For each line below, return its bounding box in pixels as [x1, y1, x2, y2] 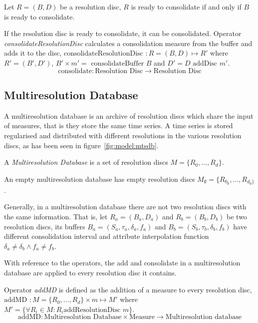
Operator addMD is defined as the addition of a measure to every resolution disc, [4, 284, 252, 294]
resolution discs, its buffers [4, 221, 85, 231]
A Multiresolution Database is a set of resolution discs [4, 157, 168, 167]
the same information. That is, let [4, 211, 108, 222]
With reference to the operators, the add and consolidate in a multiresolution [4, 257, 241, 268]
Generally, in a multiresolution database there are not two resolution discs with [4, 201, 247, 212]
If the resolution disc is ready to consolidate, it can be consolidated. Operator [4, 28, 242, 39]
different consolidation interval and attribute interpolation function [4, 231, 209, 241]
